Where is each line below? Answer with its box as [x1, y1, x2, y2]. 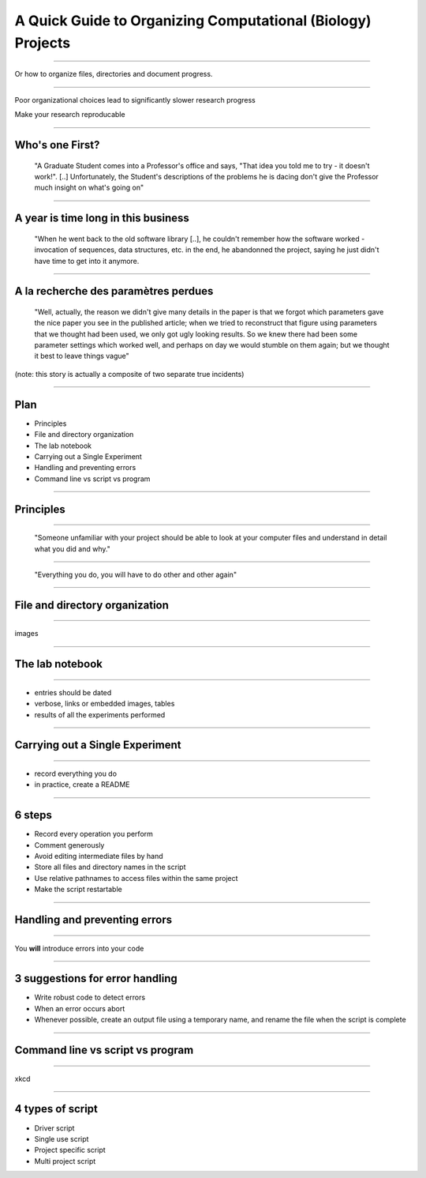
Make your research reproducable [14, 110, 125, 119]
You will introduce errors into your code [14, 943, 144, 953]
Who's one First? [14, 138, 100, 152]
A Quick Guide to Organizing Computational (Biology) [14, 12, 372, 29]
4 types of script [14, 1102, 99, 1116]
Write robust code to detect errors [34, 992, 146, 1003]
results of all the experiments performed [34, 709, 166, 719]
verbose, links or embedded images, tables [34, 699, 175, 709]
